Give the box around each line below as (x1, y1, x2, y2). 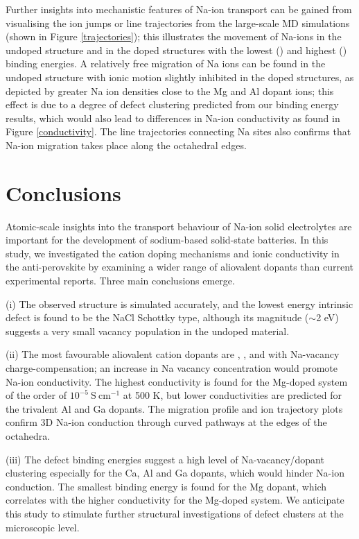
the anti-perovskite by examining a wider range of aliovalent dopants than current (6, 259, 354, 274)
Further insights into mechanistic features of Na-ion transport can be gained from (6, 2, 352, 16)
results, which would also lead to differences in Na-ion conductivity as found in (6, 110, 340, 125)
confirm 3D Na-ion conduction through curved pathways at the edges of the (6, 415, 327, 429)
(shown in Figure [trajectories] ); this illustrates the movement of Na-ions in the (6, 29, 342, 44)
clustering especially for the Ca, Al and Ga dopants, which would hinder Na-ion (6, 465, 344, 480)
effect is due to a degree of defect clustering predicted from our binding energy (6, 97, 339, 112)
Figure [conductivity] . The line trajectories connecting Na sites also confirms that (6, 124, 351, 139)
